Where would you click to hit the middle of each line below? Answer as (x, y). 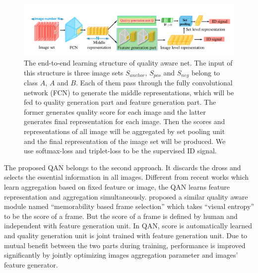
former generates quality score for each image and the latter (115, 111)
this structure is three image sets (74, 72)
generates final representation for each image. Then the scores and (125, 121)
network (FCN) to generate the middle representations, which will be (129, 92)
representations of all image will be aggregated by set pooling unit (125, 131)
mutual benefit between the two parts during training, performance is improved (125, 245)
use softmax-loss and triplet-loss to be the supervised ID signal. (120, 151)
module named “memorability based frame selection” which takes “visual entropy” (129, 206)
